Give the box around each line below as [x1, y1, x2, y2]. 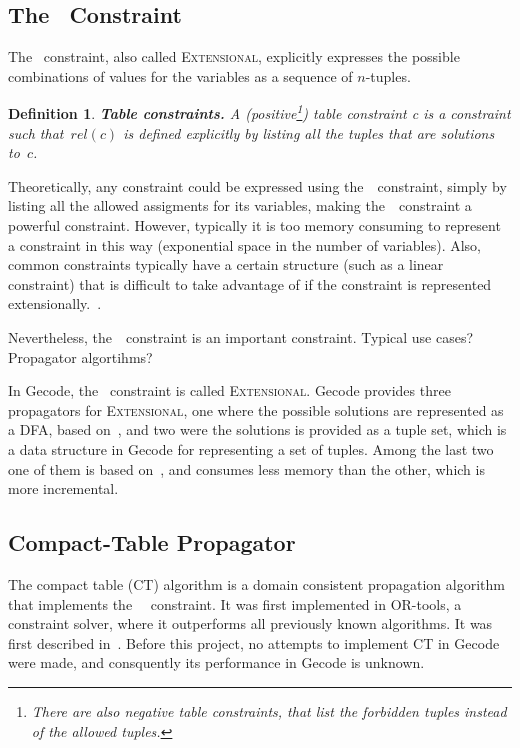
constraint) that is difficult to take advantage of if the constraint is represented [8, 273, 492, 294]
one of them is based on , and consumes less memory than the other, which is [8, 458, 485, 479]
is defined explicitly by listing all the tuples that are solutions [123, 122, 495, 143]
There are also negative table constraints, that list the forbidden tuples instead [31, 700, 507, 721]
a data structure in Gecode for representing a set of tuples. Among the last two [8, 438, 494, 459]
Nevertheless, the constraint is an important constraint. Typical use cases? [8, 326, 474, 347]
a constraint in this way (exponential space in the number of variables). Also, [8, 234, 482, 255]
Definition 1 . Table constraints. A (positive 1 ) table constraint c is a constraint [8, 100, 511, 124]
